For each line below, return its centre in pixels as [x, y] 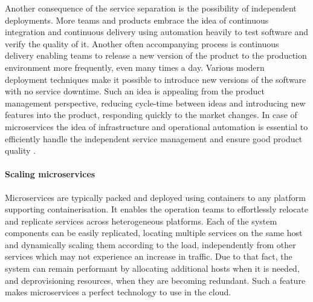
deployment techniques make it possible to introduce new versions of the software [156, 79]
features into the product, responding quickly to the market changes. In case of [151, 115]
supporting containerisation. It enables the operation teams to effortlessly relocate [156, 209]
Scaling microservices [50, 174]
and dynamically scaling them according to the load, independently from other [150, 244]
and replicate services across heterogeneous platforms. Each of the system [141, 221]
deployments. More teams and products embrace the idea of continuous [137, 20]
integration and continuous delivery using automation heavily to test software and [157, 32]
